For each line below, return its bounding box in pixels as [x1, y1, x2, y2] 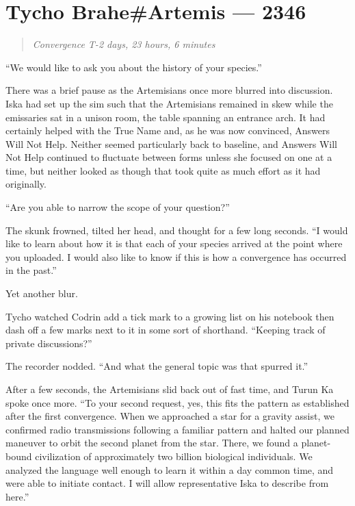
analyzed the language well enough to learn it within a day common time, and [5, 462, 334, 477]
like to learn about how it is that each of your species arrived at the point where [5, 236, 343, 251]
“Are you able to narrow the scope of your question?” [5, 200, 230, 214]
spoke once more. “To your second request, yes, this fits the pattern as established [5, 395, 350, 409]
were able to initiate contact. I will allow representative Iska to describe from [5, 476, 329, 490]
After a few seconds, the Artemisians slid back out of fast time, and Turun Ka [5, 382, 334, 396]
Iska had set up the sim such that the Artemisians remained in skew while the [5, 96, 333, 110]
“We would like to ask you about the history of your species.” [5, 60, 262, 74]
